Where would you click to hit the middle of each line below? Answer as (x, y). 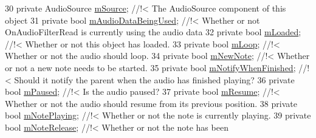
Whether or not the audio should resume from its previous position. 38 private (151, 103)
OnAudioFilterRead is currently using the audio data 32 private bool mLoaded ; (153, 32)
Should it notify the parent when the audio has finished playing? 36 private (154, 79)
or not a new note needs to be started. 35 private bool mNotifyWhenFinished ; (150, 67)
